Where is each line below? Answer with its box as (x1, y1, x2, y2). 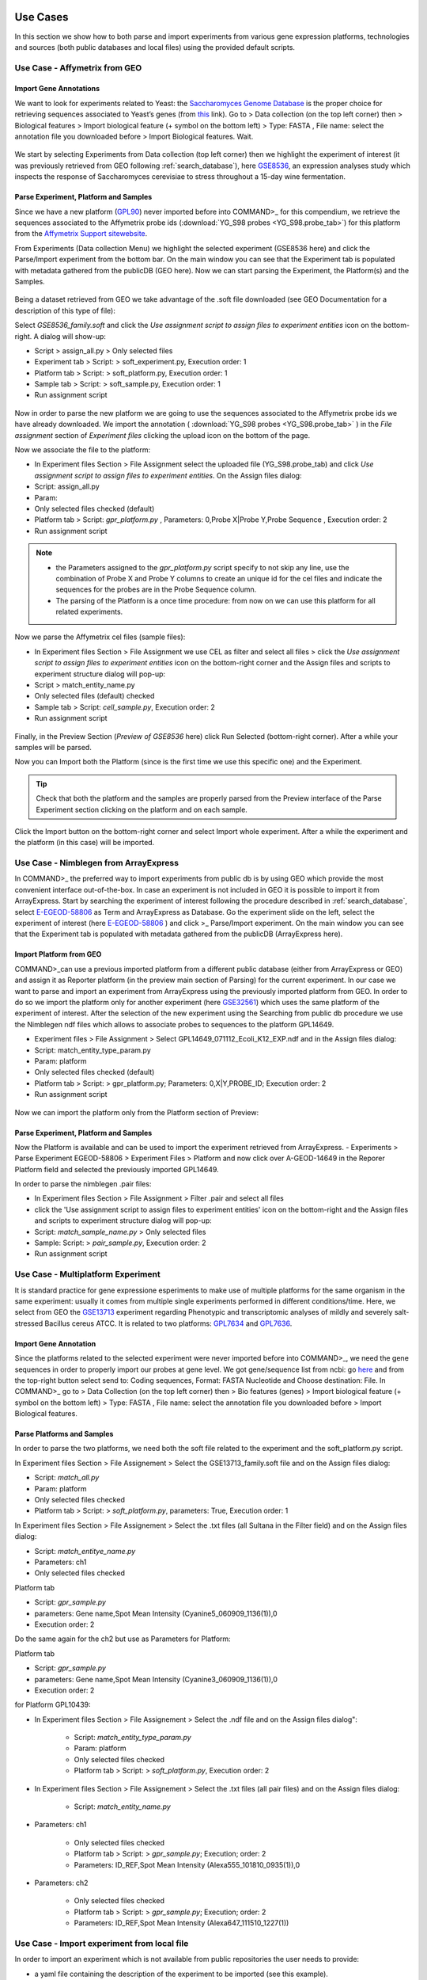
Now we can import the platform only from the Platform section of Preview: (14, 1107, 259, 1117)
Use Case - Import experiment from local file (14, 1937, 189, 1948)
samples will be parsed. (14, 743, 93, 752)
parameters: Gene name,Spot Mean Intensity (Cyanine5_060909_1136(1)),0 (34, 1609, 278, 1618)
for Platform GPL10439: (14, 1700, 91, 1710)
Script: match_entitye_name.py (34, 1546, 136, 1555)
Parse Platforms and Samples (14, 1430, 114, 1439)
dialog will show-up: (40, 331, 107, 341)
